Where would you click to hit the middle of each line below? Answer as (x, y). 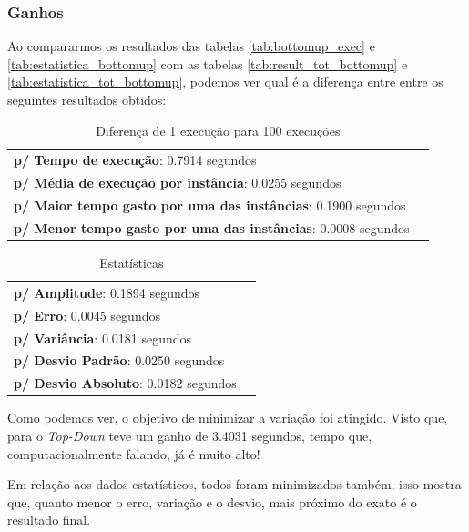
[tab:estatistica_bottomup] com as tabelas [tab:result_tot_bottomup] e (208, 63)
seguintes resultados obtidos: (87, 99)
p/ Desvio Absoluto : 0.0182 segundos (125, 383)
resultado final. (49, 520)
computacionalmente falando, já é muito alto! (134, 453)
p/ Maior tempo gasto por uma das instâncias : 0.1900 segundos (210, 205)
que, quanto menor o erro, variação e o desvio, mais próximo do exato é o (212, 501)
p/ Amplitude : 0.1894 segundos (107, 292)
